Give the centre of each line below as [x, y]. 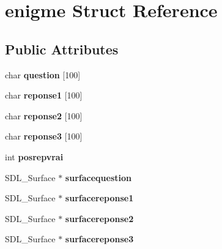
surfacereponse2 [99, 218]
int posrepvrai [34, 156]
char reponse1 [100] [44, 95]
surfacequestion [98, 177]
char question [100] [43, 74]
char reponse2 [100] [44, 115]
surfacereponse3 [99, 239]
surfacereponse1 [99, 198]
